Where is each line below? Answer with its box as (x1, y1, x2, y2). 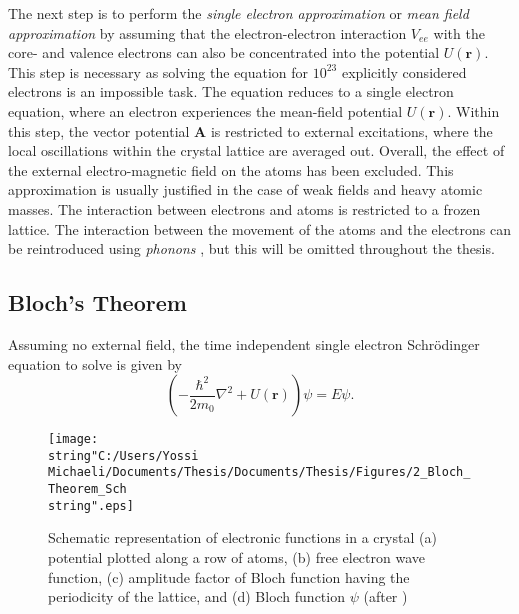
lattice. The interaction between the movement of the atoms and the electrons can (8, 218, 511, 239)
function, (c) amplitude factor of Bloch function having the (48, 566, 410, 587)
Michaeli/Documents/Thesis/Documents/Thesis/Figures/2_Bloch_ (48, 465, 471, 480)
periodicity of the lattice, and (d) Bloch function (48, 586, 345, 607)
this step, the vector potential (8, 120, 190, 141)
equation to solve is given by (8, 353, 182, 374)
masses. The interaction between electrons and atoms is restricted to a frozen (8, 198, 481, 219)
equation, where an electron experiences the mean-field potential (8, 100, 403, 121)
